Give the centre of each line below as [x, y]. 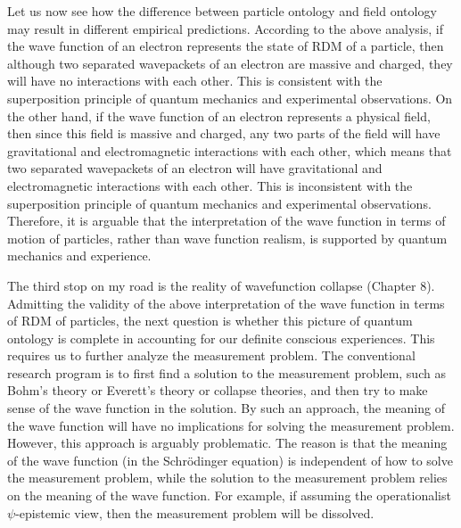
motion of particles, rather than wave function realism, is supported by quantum [227, 238]
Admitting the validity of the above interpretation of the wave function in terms [226, 303]
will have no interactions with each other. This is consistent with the [195, 81]
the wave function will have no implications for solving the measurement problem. [231, 425]
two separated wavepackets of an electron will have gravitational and [195, 168]
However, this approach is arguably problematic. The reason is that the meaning [227, 443]
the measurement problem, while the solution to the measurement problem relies [227, 478]
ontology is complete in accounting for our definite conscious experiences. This [221, 338]
